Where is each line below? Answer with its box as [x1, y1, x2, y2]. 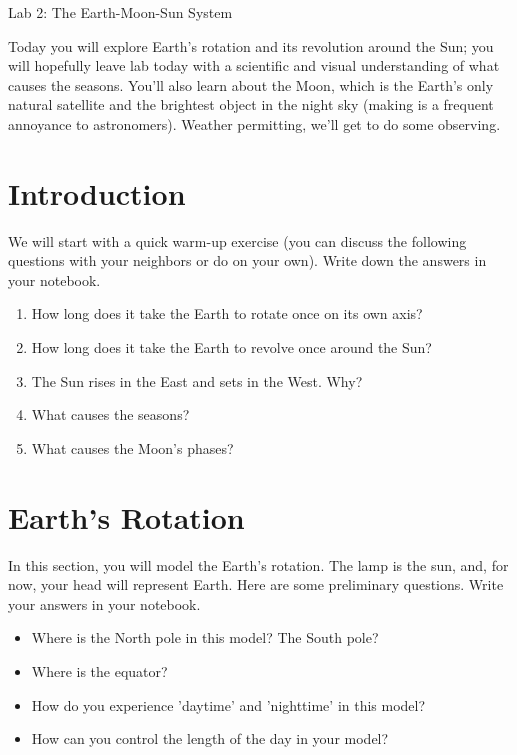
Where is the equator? [31, 660, 168, 681]
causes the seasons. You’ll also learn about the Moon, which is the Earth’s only [8, 74, 494, 95]
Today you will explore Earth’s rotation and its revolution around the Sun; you [8, 35, 494, 56]
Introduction [8, 172, 186, 213]
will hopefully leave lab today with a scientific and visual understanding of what [8, 55, 500, 76]
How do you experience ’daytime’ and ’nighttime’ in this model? [31, 694, 426, 715]
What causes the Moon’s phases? [31, 437, 234, 458]
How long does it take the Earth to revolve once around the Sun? [31, 337, 432, 358]
